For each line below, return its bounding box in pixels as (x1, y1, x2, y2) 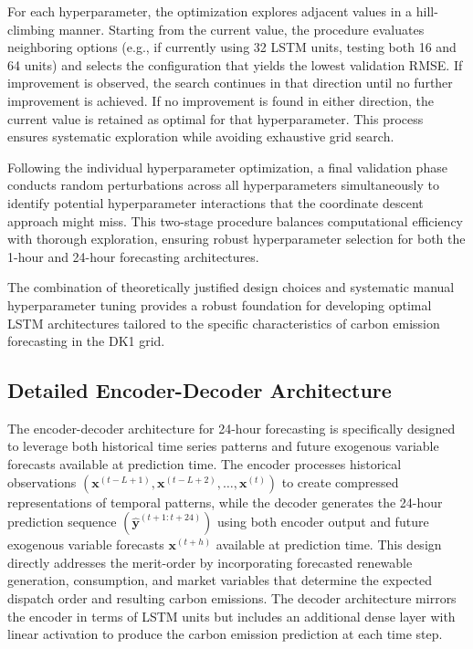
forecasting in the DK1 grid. (7, 331, 165, 351)
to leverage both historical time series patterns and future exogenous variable (7, 436, 439, 455)
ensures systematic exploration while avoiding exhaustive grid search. (7, 127, 394, 146)
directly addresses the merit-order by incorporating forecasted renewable (7, 552, 413, 571)
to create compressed (281, 472, 399, 491)
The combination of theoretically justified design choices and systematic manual (7, 277, 455, 297)
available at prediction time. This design (215, 535, 442, 554)
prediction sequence (7, 512, 117, 531)
